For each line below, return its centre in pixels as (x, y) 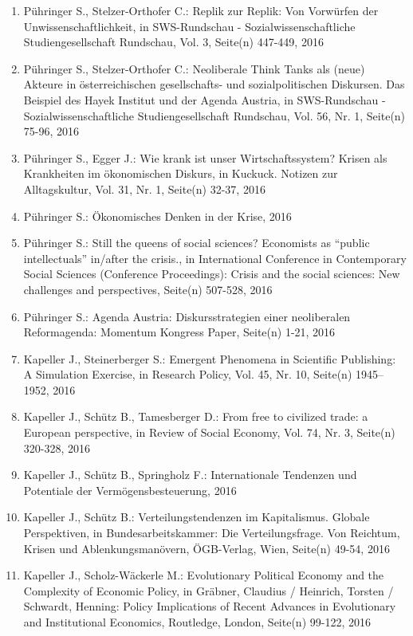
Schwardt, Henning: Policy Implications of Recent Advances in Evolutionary (210, 606)
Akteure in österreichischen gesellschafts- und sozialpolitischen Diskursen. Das (214, 84)
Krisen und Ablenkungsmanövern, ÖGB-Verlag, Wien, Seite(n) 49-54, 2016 (206, 548)
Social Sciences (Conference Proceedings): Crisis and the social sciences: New (212, 274)
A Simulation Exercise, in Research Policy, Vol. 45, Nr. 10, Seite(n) (188, 374)
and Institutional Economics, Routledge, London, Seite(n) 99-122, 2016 (197, 622)
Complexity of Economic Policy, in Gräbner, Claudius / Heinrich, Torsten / (208, 590)
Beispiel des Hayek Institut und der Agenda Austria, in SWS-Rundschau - (205, 99)
